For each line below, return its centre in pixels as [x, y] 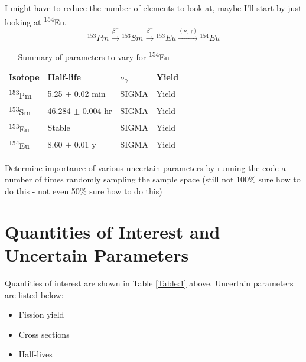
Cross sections [44, 334]
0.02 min [90, 94]
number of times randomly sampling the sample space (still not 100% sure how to [153, 179]
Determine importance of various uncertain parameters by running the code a [145, 167]
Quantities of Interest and [113, 231]
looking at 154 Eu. [36, 21]
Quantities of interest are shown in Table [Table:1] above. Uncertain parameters [149, 283]
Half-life [64, 77]
